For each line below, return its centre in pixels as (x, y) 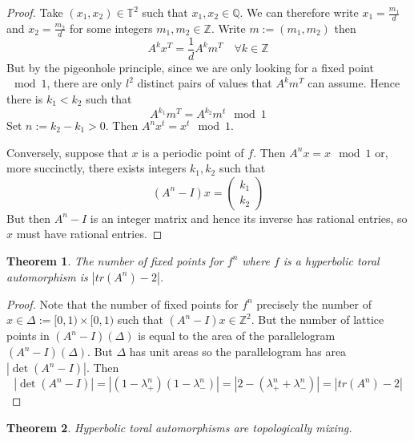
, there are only (84, 83)
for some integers (111, 28)
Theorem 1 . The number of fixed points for (115, 260)
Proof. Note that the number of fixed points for (123, 303)
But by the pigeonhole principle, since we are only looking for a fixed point (190, 67)
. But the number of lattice (318, 320)
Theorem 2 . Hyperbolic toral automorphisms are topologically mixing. (179, 427)
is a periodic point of (193, 152)
